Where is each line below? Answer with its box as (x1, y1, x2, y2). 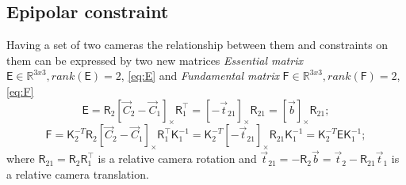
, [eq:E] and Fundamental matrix (121, 67, 279, 84)
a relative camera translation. (6, 165, 149, 182)
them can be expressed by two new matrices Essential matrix (6, 51, 303, 68)
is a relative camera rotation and (98, 150, 257, 167)
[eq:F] (6, 82, 34, 99)
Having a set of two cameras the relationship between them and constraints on (6, 36, 389, 53)
